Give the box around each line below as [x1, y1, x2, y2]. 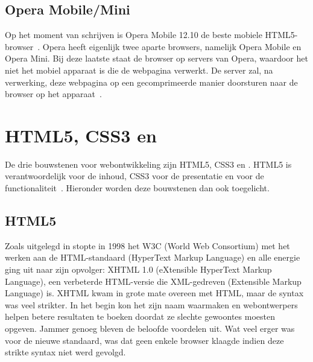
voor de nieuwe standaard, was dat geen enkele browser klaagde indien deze [5, 334, 284, 346]
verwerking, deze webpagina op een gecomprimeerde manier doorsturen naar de [5, 75, 298, 88]
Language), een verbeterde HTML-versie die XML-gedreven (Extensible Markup [5, 275, 302, 287]
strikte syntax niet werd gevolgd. [5, 346, 126, 358]
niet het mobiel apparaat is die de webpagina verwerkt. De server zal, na [5, 63, 273, 76]
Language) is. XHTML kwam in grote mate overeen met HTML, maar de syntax [5, 287, 304, 299]
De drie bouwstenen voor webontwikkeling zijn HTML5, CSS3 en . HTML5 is [5, 157, 292, 170]
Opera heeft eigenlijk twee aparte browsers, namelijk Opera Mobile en [42, 40, 302, 52]
